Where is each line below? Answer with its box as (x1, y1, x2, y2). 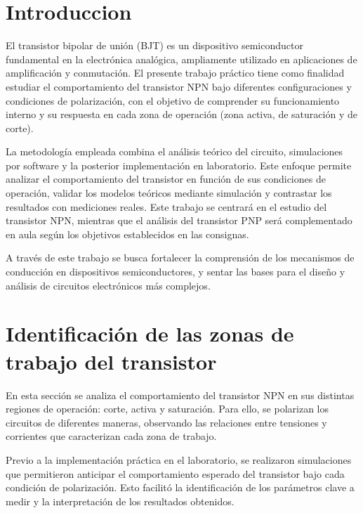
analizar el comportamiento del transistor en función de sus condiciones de (6, 171, 326, 186)
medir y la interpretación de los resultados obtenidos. (6, 493, 235, 508)
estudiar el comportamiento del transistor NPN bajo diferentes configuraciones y (6, 79, 352, 93)
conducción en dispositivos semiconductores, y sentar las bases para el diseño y (6, 264, 345, 279)
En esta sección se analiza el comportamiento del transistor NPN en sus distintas (6, 387, 355, 402)
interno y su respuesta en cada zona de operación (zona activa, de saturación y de (6, 107, 357, 122)
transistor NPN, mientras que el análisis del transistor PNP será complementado (6, 213, 352, 228)
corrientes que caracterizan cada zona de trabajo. (6, 429, 217, 443)
